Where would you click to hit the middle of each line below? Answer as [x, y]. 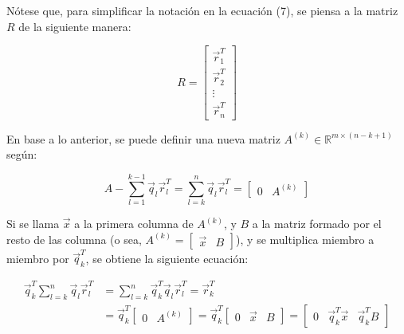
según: [22, 154]
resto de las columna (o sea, [74, 239]
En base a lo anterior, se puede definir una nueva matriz [143, 138]
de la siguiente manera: [75, 26]
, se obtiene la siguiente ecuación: [167, 258]
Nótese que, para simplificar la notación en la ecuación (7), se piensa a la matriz [202, 10]
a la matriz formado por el [317, 224]
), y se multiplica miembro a [305, 239]
